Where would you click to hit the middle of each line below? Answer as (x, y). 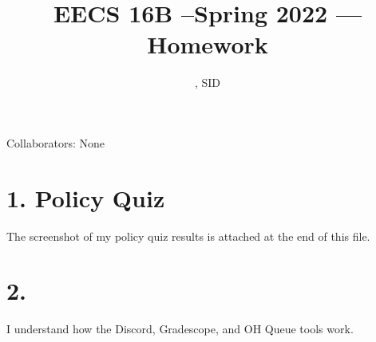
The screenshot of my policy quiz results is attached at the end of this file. (188, 236)
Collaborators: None (56, 142)
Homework (208, 44)
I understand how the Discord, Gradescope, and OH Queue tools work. (180, 329)
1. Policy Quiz (86, 197)
